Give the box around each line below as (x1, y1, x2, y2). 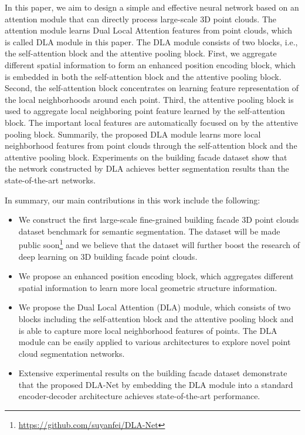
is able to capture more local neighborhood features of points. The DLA (18, 324, 277, 336)
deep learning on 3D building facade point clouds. (18, 250, 198, 262)
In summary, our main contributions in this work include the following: (5, 193, 260, 206)
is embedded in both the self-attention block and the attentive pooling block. (5, 70, 282, 82)
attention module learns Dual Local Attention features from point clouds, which (5, 24, 292, 36)
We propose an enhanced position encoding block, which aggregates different (18, 270, 294, 282)
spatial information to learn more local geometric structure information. (18, 281, 277, 293)
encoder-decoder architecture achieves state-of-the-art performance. (18, 390, 260, 402)
